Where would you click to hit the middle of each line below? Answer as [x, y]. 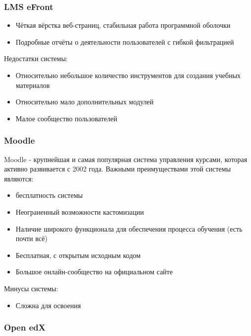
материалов [33, 85]
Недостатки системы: [36, 58]
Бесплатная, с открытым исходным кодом [78, 255]
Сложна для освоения [48, 305]
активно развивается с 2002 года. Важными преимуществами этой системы [118, 169]
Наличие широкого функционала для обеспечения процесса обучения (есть [129, 228]
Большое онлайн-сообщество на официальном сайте [94, 272]
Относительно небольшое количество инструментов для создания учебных [128, 75]
